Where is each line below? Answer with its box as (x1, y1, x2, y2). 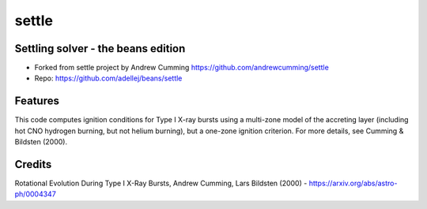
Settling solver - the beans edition (14, 42, 186, 55)
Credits (14, 158, 52, 171)
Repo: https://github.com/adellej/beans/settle (34, 73, 183, 83)
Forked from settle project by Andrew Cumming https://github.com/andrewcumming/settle (34, 63, 330, 73)
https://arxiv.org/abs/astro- (308, 178, 398, 188)
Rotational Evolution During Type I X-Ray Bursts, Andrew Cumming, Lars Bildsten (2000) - (14, 178, 308, 188)
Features (14, 95, 59, 108)
